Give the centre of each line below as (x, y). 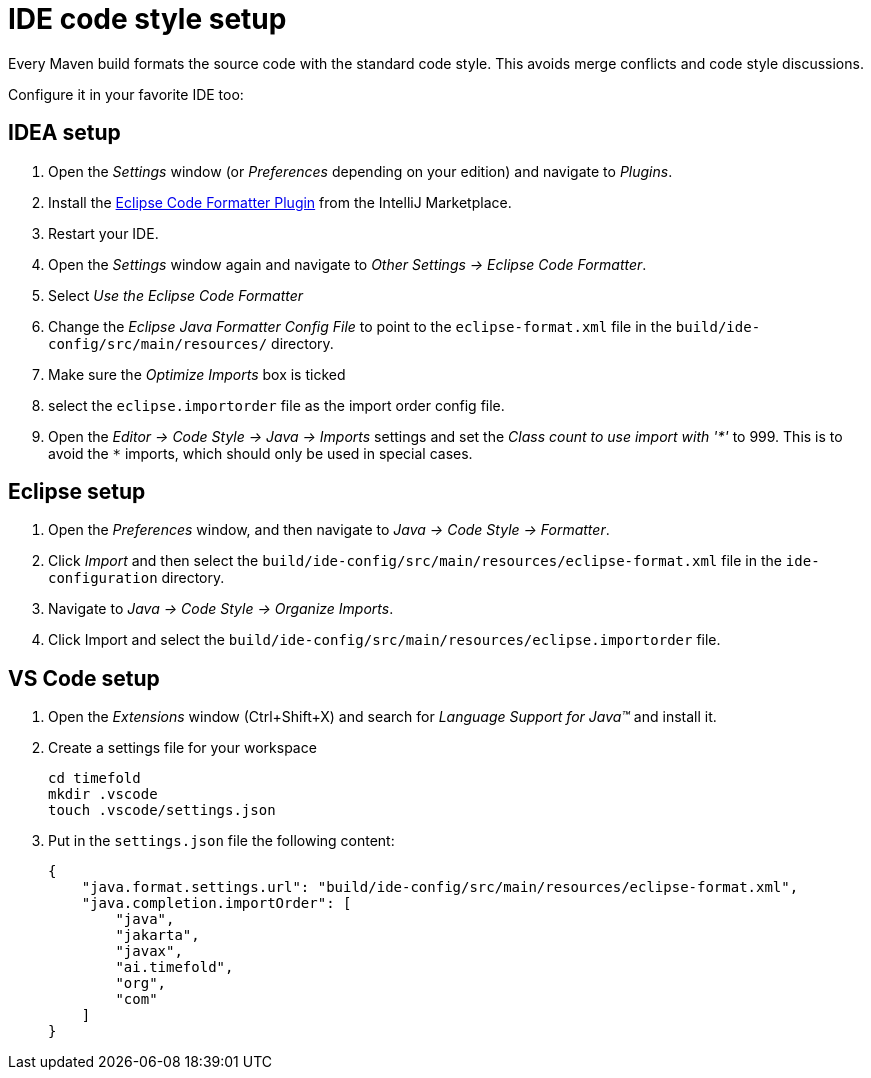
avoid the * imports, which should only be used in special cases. (260, 453)
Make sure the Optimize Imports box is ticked (197, 374)
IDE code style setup (147, 19)
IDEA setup (64, 133)
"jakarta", (157, 935)
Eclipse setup (77, 492)
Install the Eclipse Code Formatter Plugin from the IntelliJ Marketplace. (280, 202)
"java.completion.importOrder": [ (216, 903)
